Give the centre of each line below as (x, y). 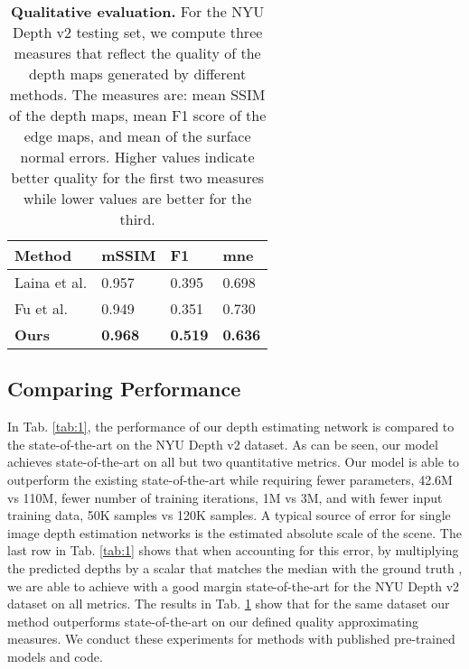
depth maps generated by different (138, 74)
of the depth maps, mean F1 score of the (137, 115)
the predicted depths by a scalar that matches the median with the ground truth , (235, 567)
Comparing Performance (124, 389)
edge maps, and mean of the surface (137, 136)
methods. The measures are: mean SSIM (137, 94)
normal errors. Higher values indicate (137, 157)
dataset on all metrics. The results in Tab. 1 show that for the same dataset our (229, 604)
